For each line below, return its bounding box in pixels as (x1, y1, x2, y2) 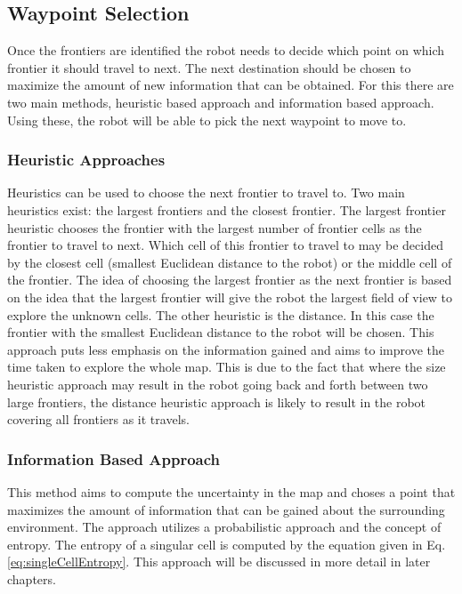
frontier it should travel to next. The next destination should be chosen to (7, 58, 411, 76)
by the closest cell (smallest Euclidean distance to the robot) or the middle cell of (7, 253, 452, 271)
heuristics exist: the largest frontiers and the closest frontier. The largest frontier (7, 200, 446, 219)
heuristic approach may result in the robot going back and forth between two (7, 374, 428, 393)
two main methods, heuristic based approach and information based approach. (7, 92, 434, 111)
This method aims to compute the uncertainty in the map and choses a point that (7, 482, 456, 501)
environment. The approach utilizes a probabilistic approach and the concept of (7, 518, 442, 536)
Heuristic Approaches (7, 148, 166, 171)
